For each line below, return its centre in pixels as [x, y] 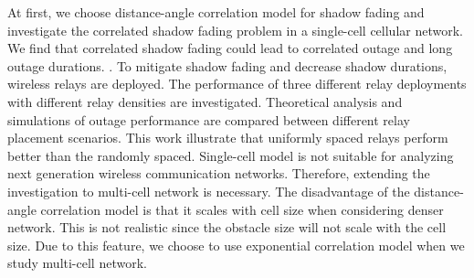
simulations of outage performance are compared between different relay [209, 119]
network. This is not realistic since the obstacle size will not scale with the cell [227, 227]
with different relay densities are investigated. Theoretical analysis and [205, 101]
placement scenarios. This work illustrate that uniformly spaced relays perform [228, 138]
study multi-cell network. [77, 263]
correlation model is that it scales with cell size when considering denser [242, 209]
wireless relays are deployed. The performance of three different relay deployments [237, 84]
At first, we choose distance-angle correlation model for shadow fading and [216, 12]
